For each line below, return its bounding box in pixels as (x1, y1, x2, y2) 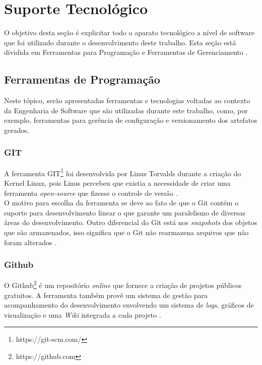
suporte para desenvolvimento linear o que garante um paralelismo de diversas (4, 207, 245, 217)
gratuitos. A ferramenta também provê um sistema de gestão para (4, 289, 208, 300)
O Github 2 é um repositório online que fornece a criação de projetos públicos (4, 278, 242, 290)
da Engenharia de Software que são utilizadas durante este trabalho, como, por (4, 105, 248, 115)
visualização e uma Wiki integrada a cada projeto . (4, 309, 161, 320)
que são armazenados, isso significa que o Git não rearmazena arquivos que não (4, 227, 249, 237)
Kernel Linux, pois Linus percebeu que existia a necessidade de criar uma (4, 177, 231, 188)
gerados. (4, 124, 29, 135)
